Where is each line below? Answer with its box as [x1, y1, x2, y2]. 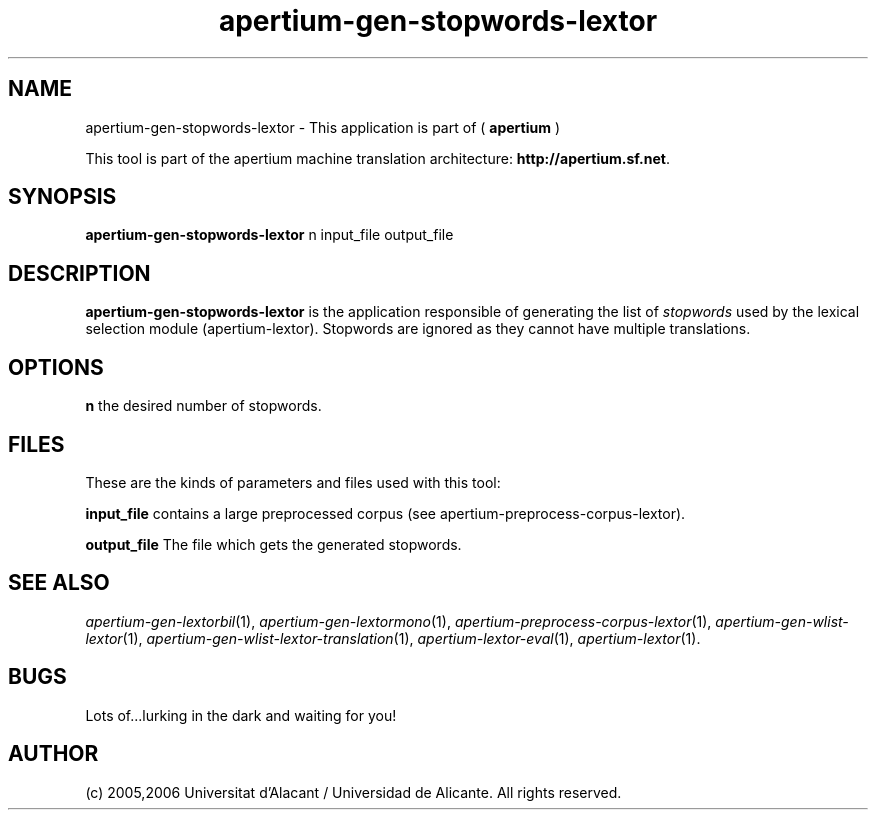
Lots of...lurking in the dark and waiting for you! [85, 706, 397, 724]
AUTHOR [8, 741, 99, 767]
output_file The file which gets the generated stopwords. [85, 535, 462, 553]
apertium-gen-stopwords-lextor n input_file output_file [85, 226, 454, 244]
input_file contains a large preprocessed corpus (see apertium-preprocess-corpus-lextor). [85, 504, 686, 522]
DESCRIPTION [8, 260, 151, 286]
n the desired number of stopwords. [85, 397, 322, 415]
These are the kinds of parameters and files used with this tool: [85, 473, 501, 491]
